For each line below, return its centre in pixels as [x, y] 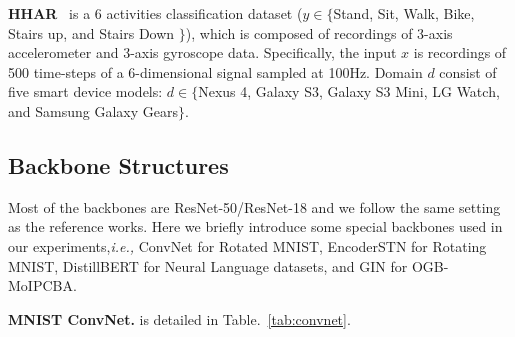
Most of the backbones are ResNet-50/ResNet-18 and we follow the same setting [254, 206]
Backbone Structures [118, 164]
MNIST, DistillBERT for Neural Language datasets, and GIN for [208, 265]
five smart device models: [85, 91]
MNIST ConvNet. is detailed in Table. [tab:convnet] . [179, 318]
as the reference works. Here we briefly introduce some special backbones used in [255, 226]
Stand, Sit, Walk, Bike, [404, 13]
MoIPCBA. [42, 285]
